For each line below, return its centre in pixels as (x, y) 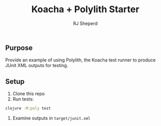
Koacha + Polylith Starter (85, 9)
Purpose (19, 48)
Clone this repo (28, 94)
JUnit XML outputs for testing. (37, 66)
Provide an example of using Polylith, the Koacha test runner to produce (80, 60)
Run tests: (23, 99)
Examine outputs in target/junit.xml (51, 118)
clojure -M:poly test (28, 108)
